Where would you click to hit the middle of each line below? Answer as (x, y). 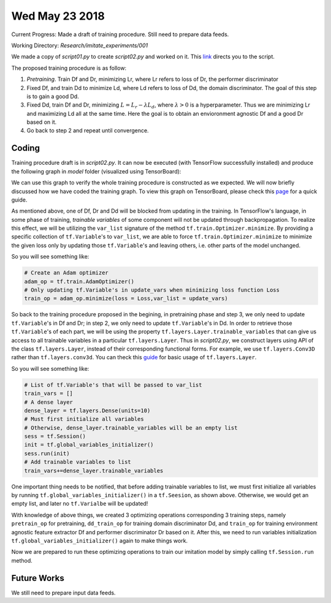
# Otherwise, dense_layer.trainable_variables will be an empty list (131, 428)
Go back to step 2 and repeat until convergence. (88, 131)
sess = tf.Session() (55, 436)
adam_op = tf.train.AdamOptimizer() (79, 281)
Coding (25, 148)
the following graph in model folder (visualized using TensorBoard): (96, 171)
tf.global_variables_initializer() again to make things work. (100, 540)
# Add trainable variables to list (78, 462)
